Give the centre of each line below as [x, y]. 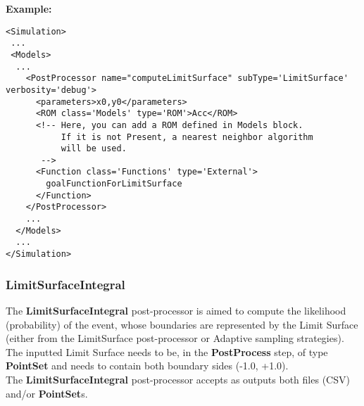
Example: [29, 8]
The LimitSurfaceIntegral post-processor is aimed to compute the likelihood [176, 310]
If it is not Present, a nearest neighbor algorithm [187, 137]
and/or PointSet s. [47, 393]
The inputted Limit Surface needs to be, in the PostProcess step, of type [167, 351]
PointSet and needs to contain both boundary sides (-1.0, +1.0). [147, 366]
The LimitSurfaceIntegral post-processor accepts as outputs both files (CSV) [178, 379]
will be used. [94, 149]
